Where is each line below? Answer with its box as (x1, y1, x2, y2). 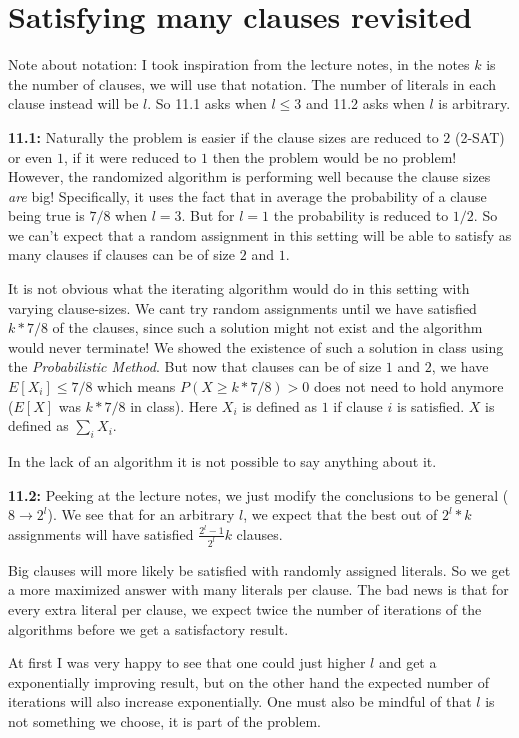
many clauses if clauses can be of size (8, 244, 236, 265)
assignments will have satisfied (8, 523, 194, 544)
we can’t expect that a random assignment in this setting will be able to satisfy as (8, 224, 512, 245)
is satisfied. (397, 395, 465, 416)
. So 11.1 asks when (147, 93, 267, 114)
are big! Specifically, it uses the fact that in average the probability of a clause (8, 185, 487, 206)
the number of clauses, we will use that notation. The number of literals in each (8, 73, 497, 94)
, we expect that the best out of (243, 504, 438, 525)
